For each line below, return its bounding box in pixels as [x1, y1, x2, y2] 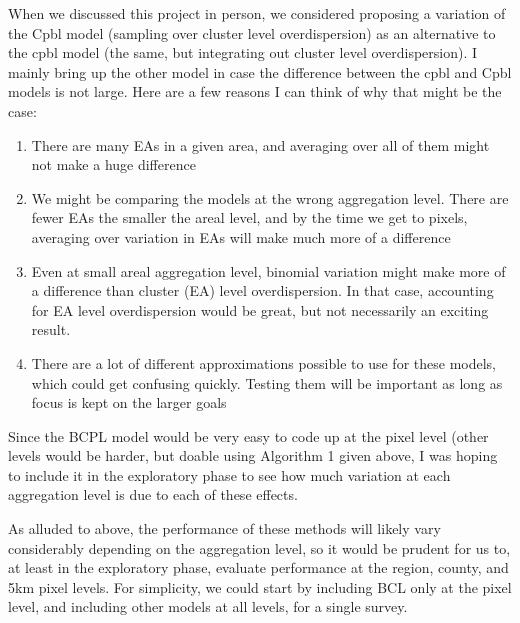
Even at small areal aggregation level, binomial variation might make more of [31, 260, 506, 281]
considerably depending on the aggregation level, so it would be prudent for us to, [8, 537, 511, 558]
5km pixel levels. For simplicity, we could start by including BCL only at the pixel [8, 576, 512, 597]
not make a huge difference [31, 154, 196, 175]
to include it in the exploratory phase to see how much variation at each [8, 464, 451, 485]
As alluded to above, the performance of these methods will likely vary [8, 518, 441, 539]
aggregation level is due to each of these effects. [8, 484, 298, 505]
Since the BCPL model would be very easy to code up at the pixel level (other [8, 425, 489, 446]
